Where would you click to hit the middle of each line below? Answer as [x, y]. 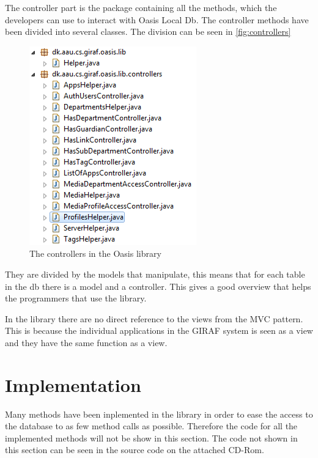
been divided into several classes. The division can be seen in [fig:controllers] [148, 31]
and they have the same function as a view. [86, 342]
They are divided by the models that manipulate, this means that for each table [155, 274]
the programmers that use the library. [76, 298]
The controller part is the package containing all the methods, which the [141, 7]
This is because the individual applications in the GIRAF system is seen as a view [159, 331]
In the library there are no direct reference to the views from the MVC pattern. [154, 318]
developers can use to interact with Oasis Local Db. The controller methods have [157, 19]
